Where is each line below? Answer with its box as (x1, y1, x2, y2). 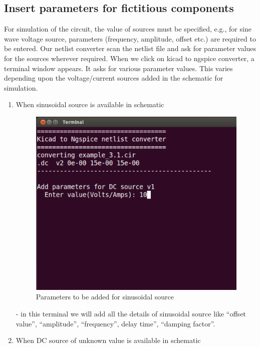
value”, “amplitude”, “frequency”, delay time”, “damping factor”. (16, 318, 215, 328)
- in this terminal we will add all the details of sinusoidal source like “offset (16, 308, 246, 318)
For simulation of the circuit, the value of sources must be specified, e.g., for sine (4, 24, 251, 34)
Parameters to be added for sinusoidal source (36, 291, 174, 302)
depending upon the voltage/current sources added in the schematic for (4, 73, 223, 83)
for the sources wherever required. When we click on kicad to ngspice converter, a (4, 53, 254, 63)
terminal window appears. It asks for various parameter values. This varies (4, 63, 233, 73)
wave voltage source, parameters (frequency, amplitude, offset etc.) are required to (4, 33, 256, 44)
